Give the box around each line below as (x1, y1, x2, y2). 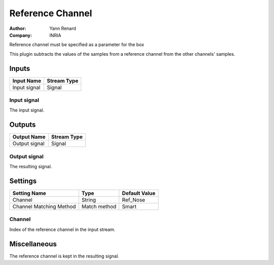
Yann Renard (49, 25, 76, 31)
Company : (9, 32, 32, 38)
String (81, 196, 96, 203)
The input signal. (9, 107, 45, 113)
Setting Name (12, 190, 47, 197)
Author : (9, 25, 26, 31)
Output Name (12, 133, 46, 140)
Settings (9, 176, 37, 185)
